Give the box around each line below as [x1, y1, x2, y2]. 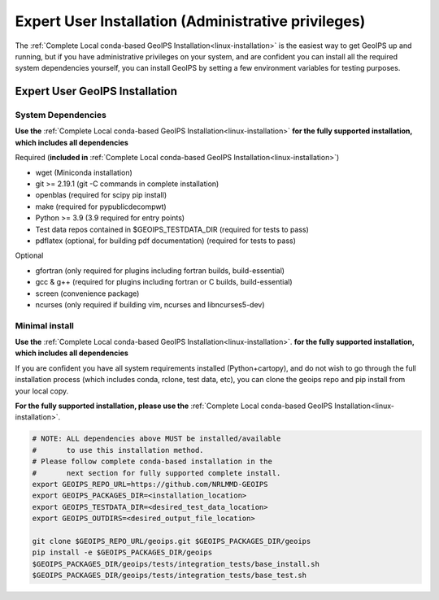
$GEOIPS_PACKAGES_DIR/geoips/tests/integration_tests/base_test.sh [32, 571, 307, 580]
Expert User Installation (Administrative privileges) [15, 12, 366, 30]
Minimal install [15, 320, 75, 331]
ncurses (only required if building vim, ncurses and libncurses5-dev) [35, 299, 265, 309]
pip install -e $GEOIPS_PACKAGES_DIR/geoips [32, 548, 213, 557]
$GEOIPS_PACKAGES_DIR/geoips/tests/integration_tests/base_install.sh [32, 559, 320, 568]
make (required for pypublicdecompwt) [35, 202, 167, 211]
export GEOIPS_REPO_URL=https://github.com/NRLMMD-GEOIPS [32, 480, 268, 489]
